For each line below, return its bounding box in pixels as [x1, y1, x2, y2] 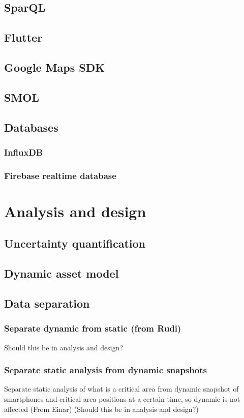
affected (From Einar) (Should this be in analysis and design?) [4, 403, 199, 414]
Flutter [4, 29, 43, 45]
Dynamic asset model [4, 265, 119, 281]
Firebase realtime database [4, 169, 116, 182]
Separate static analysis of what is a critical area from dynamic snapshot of [4, 383, 239, 394]
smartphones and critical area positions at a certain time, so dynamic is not [4, 393, 240, 404]
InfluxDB [4, 145, 43, 158]
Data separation [4, 295, 90, 311]
